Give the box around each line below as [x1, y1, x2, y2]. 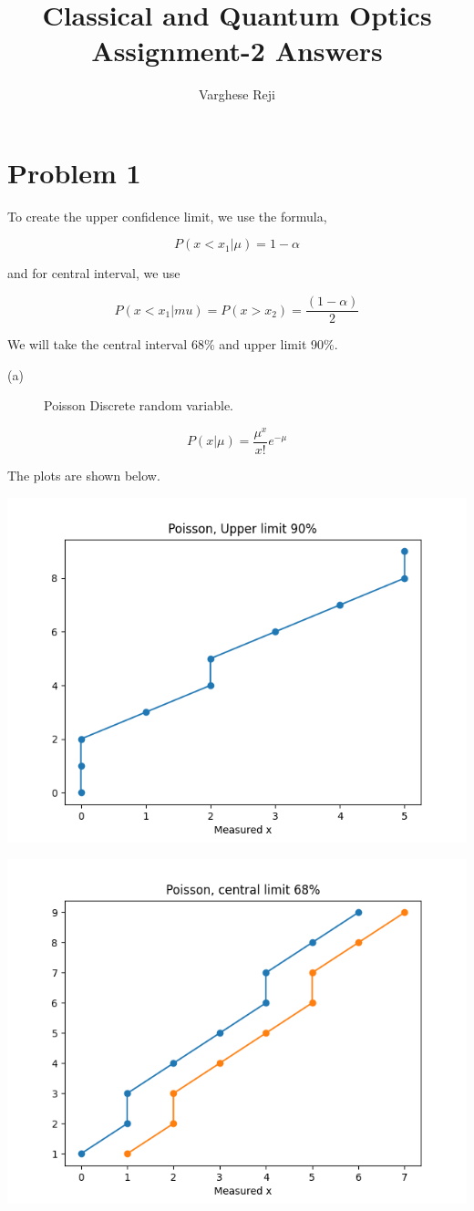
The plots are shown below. [7, 466, 160, 485]
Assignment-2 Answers [91, 32, 383, 69]
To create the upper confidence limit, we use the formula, [7, 206, 327, 225]
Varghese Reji [199, 85, 275, 104]
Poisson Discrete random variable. [44, 396, 234, 415]
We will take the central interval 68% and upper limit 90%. [7, 335, 338, 354]
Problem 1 [7, 153, 141, 191]
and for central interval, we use [7, 264, 180, 283]
